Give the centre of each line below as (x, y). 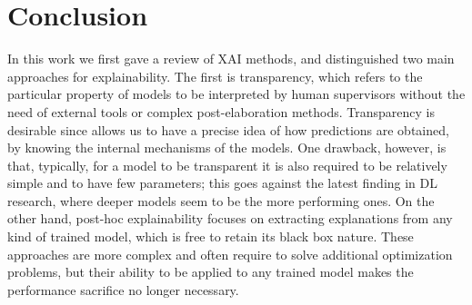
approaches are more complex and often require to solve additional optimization (230, 254)
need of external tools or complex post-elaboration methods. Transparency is (221, 111)
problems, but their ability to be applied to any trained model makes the (211, 272)
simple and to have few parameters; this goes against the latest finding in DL (223, 183)
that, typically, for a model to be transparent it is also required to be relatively (227, 165)
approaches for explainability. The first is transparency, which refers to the (215, 76)
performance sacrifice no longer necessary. (123, 289)
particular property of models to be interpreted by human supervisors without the (236, 94)
